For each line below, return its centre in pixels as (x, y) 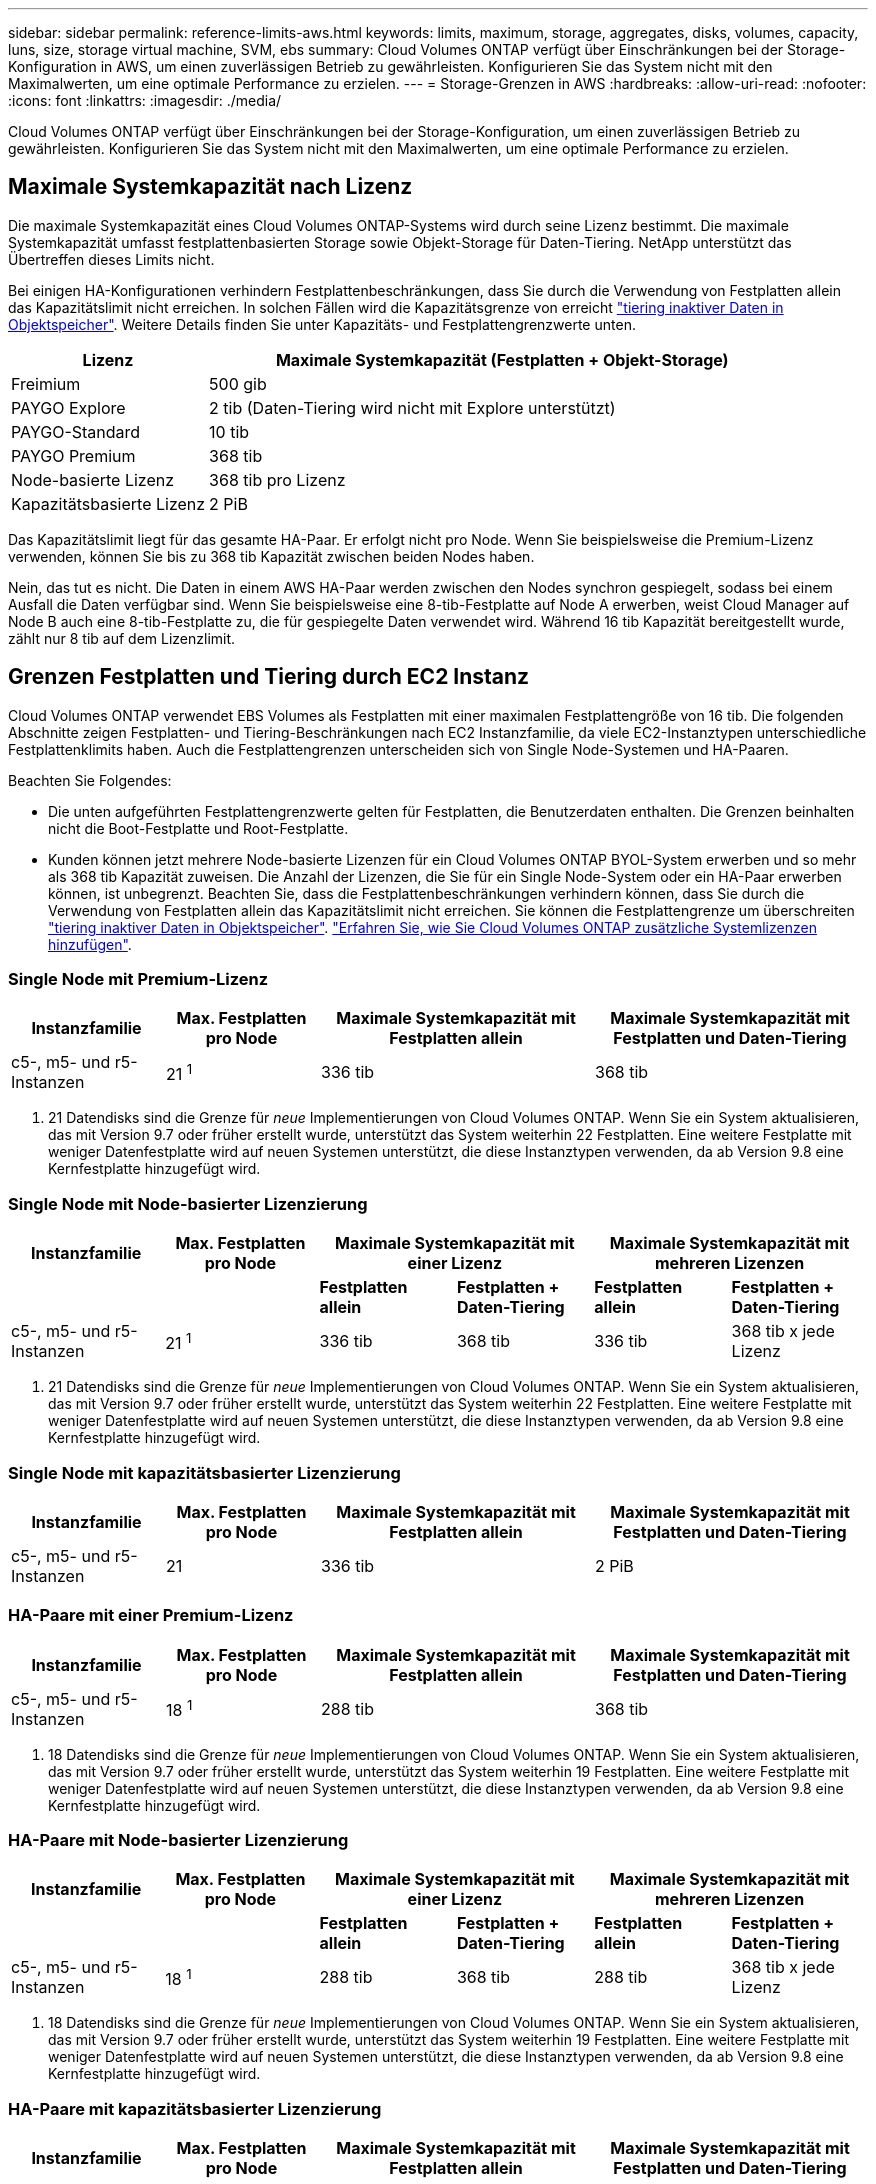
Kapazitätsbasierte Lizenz (108, 503)
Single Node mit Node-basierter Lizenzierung (188, 1203)
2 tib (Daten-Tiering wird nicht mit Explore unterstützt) (412, 407)
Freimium (46, 383)
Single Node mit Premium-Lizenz (138, 979)
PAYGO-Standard (76, 431)
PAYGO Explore (68, 407)
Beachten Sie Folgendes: (90, 780)
